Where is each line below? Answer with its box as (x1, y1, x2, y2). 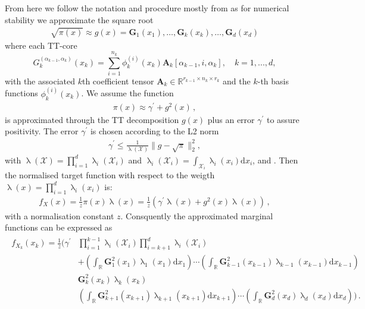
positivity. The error (5, 125, 79, 137)
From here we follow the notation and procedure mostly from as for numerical (5, 2, 289, 14)
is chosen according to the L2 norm (90, 125, 219, 137)
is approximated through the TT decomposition (5, 113, 179, 125)
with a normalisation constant (5, 209, 114, 222)
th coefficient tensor (82, 74, 154, 87)
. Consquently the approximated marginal (120, 209, 273, 222)
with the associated (5, 74, 75, 87)
